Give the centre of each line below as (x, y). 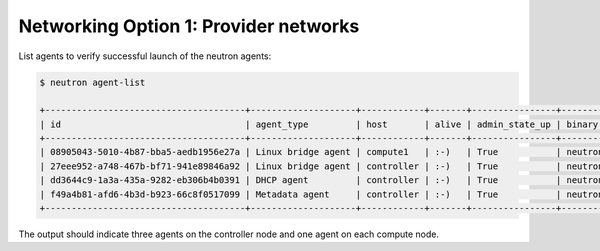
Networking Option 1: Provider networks (189, 26)
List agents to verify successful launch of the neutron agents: (145, 56)
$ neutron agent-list (92, 82)
